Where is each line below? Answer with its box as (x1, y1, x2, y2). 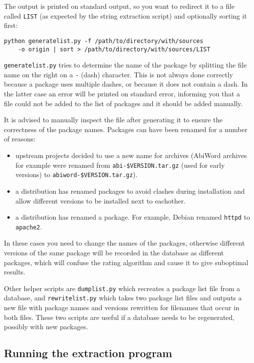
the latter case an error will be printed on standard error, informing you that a (4, 89, 240, 99)
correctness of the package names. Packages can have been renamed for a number (4, 124, 248, 134)
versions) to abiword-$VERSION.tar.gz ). (15, 169, 138, 180)
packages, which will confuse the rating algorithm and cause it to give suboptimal (4, 257, 249, 267)
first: (4, 20, 18, 30)
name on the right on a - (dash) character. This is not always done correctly (4, 69, 233, 79)
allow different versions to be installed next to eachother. (15, 195, 186, 205)
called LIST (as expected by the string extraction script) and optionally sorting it (4, 10, 247, 21)
